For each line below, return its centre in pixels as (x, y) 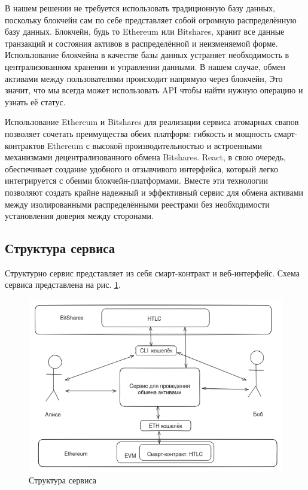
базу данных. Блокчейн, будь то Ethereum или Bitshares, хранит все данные (145, 31)
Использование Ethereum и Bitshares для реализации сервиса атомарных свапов (152, 122)
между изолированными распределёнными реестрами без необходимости (137, 204)
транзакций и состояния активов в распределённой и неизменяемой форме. (141, 43)
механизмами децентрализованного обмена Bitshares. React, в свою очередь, (145, 157)
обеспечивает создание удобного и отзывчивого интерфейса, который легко (141, 168)
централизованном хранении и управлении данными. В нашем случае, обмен (145, 66)
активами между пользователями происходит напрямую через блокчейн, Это (144, 78)
